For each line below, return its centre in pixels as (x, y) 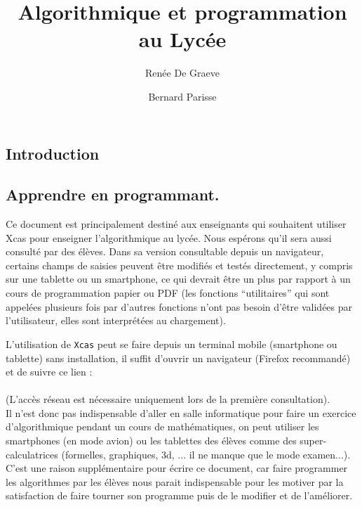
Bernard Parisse (182, 96)
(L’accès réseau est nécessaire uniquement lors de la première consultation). (168, 399)
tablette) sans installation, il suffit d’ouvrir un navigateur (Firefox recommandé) (178, 358)
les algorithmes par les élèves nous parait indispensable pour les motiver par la (175, 481)
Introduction (53, 153)
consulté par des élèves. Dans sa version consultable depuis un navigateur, (165, 251)
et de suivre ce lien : (49, 372)
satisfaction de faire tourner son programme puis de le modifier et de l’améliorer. (179, 495)
